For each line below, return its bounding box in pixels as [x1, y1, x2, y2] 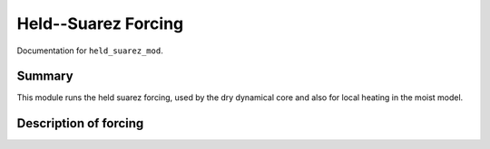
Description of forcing [16, 116, 144, 131]
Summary [16, 69, 73, 84]
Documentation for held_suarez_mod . [16, 45, 163, 56]
